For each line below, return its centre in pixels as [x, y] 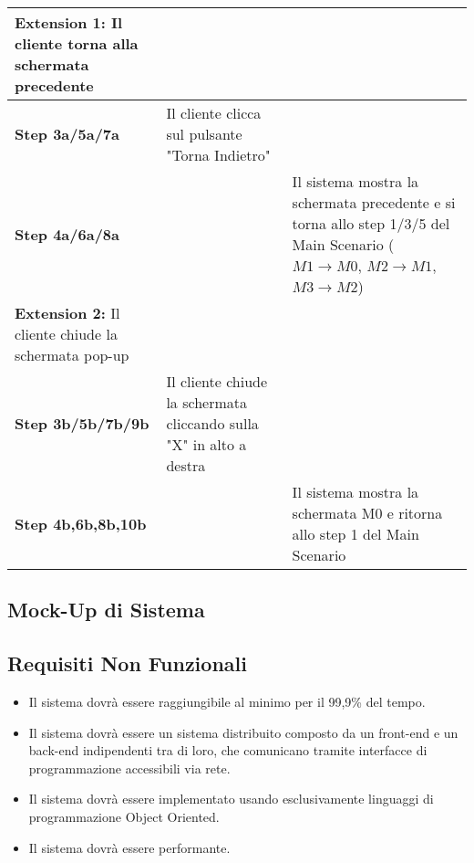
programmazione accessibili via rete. [129, 768]
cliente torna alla [77, 43]
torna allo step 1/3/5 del [371, 223]
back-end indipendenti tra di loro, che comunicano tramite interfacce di [228, 750]
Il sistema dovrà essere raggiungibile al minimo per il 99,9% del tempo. [227, 701]
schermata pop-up [72, 355]
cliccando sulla [212, 423]
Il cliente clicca [214, 113]
